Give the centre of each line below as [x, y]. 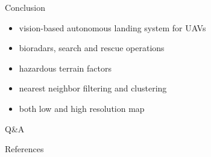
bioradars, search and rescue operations [92, 48]
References [24, 149]
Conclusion [25, 7]
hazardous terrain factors [65, 68]
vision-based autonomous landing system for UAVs [112, 27]
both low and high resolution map [82, 108]
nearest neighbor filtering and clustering [93, 88]
